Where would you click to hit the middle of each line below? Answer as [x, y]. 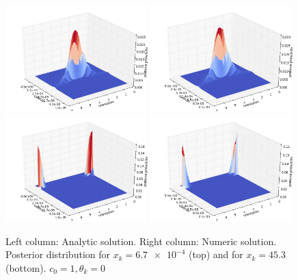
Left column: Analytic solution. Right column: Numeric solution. [141, 241]
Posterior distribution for [58, 254]
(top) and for [216, 254]
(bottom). [26, 268]
